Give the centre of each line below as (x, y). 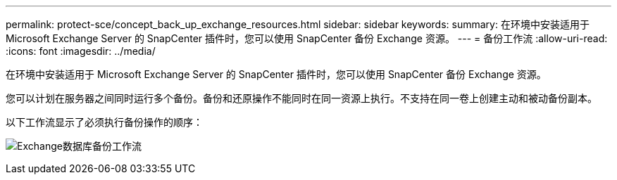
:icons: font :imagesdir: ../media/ (81, 51)
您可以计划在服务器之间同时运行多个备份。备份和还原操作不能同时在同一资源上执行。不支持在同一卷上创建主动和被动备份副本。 (301, 98)
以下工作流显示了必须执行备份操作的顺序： (104, 122)
